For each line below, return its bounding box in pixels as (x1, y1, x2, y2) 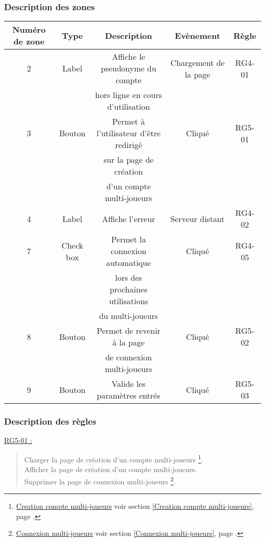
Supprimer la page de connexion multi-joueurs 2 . (24, 474, 176, 486)
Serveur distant (170, 212, 225, 225)
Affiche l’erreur (102, 212, 155, 225)
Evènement (175, 29, 221, 41)
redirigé (115, 139, 142, 151)
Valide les (111, 378, 146, 390)
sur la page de (103, 154, 154, 166)
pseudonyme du (100, 62, 156, 75)
